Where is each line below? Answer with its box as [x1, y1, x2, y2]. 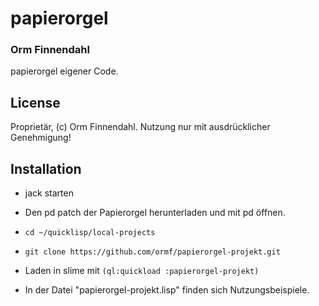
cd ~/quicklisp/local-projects [24, 228, 156, 238]
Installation [10, 160, 82, 177]
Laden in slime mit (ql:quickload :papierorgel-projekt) [24, 265, 260, 277]
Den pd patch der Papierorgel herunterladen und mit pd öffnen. [24, 207, 286, 219]
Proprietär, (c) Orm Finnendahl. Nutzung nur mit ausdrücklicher [10, 121, 271, 133]
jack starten [24, 187, 74, 199]
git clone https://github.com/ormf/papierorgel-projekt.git [24, 247, 281, 257]
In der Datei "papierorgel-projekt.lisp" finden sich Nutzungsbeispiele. [24, 284, 310, 296]
